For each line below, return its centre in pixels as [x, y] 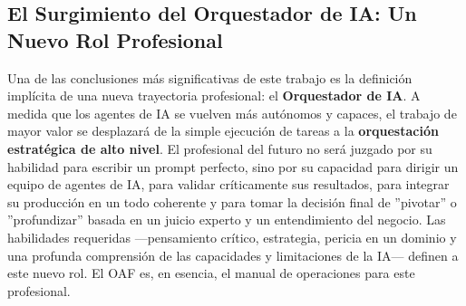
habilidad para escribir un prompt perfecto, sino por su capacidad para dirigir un [233, 166]
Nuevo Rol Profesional [115, 39]
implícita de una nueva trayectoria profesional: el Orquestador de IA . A [214, 96]
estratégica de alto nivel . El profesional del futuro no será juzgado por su [220, 148]
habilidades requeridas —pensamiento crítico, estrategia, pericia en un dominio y [232, 237]
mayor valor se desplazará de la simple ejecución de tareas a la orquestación [223, 131]
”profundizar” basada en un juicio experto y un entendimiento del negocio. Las [227, 220]
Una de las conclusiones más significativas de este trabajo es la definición [210, 77]
